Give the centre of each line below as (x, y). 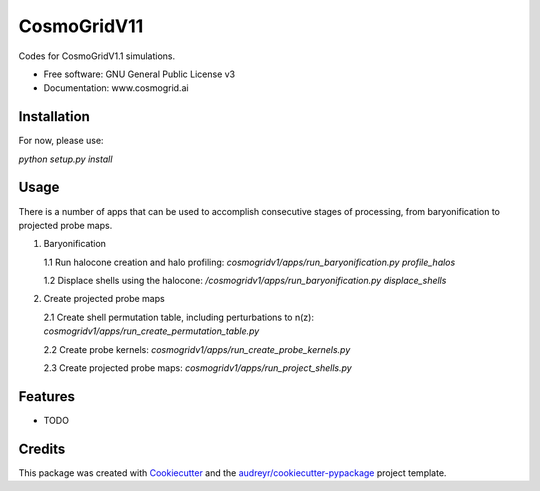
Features (46, 396)
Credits (42, 448)
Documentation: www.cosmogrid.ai (116, 88)
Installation (54, 116)
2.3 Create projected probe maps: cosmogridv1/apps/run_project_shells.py (197, 368)
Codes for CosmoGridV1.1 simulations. (96, 56)
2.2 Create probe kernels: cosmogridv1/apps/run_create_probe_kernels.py (197, 349)
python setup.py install (65, 159)
